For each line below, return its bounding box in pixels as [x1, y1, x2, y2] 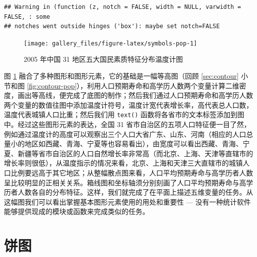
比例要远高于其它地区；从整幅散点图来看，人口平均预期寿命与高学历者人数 [10, 168, 253, 178]
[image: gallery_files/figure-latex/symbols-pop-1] [24, 40, 197, 47]
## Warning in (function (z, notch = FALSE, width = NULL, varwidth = [4, 3, 241, 10]
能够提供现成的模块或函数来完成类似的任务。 [4, 206, 149, 216]
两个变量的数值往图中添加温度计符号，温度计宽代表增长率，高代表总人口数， [4, 99, 253, 110]
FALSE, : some [4, 13, 50, 20]
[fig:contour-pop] [27, 80, 77, 90]
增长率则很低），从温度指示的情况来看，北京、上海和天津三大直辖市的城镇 [4, 158, 243, 168]
